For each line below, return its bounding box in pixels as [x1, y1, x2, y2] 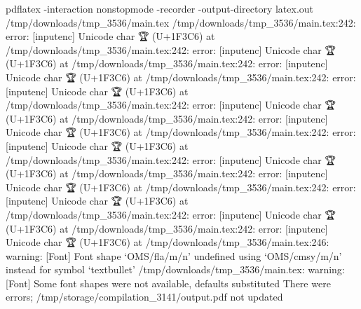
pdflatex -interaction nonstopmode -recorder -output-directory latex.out [6, 1, 314, 15]
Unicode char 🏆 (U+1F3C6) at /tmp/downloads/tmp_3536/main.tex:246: [6, 235, 329, 249]
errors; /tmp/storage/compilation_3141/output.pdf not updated [6, 289, 283, 304]
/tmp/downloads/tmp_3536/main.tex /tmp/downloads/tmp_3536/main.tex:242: [6, 15, 356, 29]
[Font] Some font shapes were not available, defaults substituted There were [6, 275, 331, 290]
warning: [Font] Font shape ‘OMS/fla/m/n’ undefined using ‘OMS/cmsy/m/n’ [6, 248, 342, 263]
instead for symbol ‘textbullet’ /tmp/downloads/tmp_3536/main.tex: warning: [6, 262, 345, 277]
